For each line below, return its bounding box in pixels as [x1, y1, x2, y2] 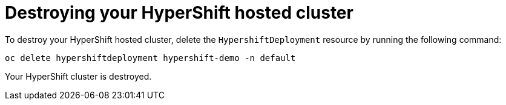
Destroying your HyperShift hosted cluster [5, 2, 353, 23]
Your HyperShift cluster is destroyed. [5, 71, 152, 81]
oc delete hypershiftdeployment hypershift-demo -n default [5, 52, 296, 63]
